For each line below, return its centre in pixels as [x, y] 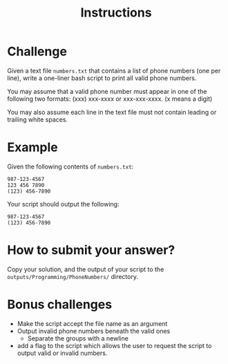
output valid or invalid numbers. [62, 353]
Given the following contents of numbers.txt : [70, 166]
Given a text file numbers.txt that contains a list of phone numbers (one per [114, 70]
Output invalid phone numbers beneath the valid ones [94, 331]
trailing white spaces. [37, 119]
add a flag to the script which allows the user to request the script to [114, 345]
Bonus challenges [60, 305]
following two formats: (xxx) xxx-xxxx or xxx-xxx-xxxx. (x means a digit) [110, 99]
